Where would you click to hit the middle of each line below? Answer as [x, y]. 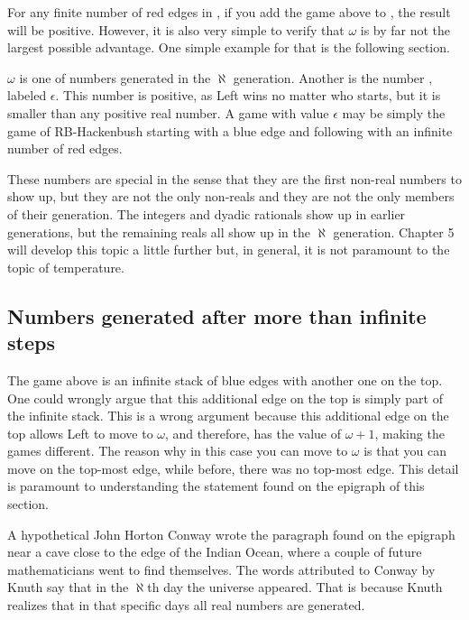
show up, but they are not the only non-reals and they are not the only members [231, 196]
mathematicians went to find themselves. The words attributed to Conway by [221, 569]
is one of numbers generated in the [115, 77]
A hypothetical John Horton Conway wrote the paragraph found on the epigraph [231, 534]
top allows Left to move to [80, 433]
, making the [409, 433]
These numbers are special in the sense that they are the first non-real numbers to [234, 178]
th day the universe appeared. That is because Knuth [295, 587]
